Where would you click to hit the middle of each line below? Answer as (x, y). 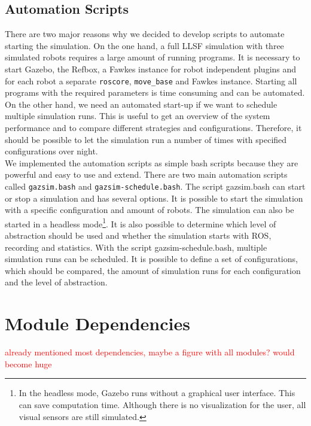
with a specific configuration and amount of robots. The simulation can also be (150, 210)
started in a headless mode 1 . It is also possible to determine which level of (141, 223)
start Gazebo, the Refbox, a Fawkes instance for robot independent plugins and (151, 69)
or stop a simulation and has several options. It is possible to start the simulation (154, 198)
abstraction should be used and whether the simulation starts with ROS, (138, 235)
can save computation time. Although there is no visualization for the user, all (162, 404)
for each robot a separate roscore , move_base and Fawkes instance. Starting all (151, 80)
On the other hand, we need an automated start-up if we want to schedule (141, 104)
